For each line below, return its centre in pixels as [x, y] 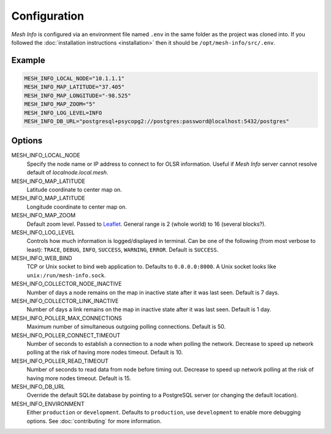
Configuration [48, 16]
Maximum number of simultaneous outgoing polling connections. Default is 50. [126, 327]
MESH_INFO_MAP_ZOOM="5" [60, 104]
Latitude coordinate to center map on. [74, 189]
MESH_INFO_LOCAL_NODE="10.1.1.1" [74, 78]
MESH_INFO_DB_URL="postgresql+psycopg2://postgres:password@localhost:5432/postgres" [157, 121]
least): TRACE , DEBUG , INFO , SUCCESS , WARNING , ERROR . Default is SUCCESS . [123, 249]
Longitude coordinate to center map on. [77, 207]
